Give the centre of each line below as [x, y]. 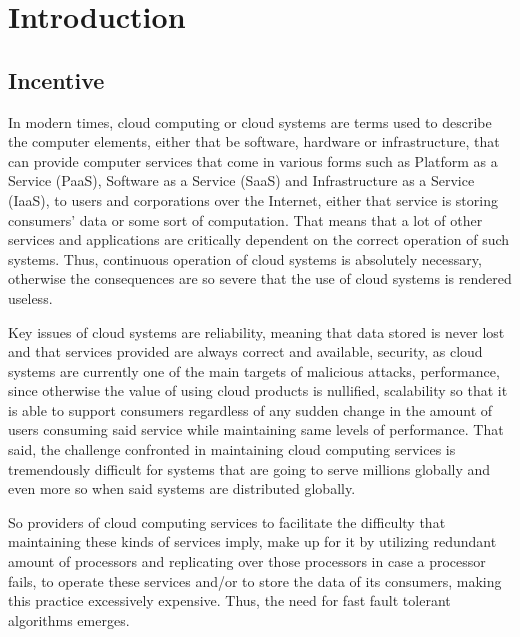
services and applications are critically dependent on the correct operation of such [259, 239]
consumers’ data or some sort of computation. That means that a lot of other [245, 219]
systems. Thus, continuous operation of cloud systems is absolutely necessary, [245, 258]
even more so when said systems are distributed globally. [182, 488]
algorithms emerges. [69, 619]
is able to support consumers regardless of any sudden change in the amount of [250, 409]
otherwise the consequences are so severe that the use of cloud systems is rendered [260, 278]
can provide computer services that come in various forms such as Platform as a [253, 160]
